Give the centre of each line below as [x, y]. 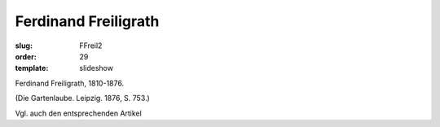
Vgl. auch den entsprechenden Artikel [78, 113]
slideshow [97, 68]
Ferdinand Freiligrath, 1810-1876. [70, 83]
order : [26, 56]
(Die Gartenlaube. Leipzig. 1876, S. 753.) [82, 99]
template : [32, 68]
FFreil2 [91, 46]
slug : [24, 46]
